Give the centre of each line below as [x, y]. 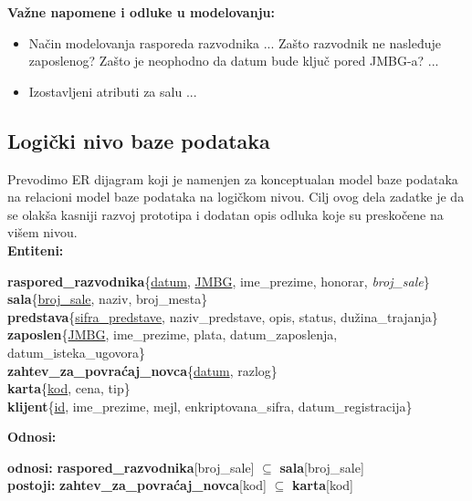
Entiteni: [36, 250]
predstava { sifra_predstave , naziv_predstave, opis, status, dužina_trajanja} [223, 316]
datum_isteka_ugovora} [77, 352]
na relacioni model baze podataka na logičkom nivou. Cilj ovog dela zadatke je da [236, 197]
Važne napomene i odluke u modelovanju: [141, 12]
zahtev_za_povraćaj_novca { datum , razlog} [142, 370]
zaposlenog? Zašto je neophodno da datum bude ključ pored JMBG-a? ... [234, 61]
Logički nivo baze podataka [139, 140]
